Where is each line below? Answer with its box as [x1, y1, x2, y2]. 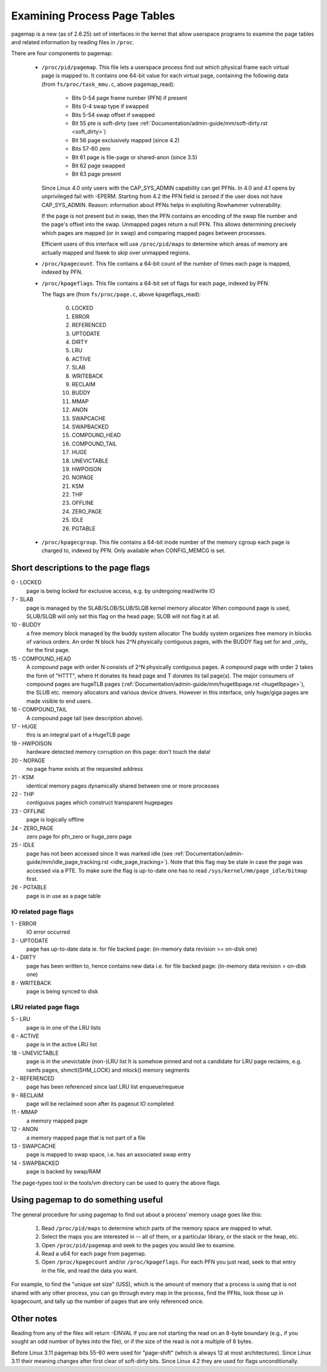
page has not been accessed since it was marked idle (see [26, 849, 173, 857]
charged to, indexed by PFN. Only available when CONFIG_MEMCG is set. [41, 547, 226, 554]
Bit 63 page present [71, 170, 121, 178]
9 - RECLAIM [11, 1092, 44, 1099]
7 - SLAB [11, 596, 33, 603]
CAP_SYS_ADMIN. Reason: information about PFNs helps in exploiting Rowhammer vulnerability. [41, 201, 282, 208]
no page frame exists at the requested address [26, 765, 144, 772]
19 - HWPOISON [11, 739, 52, 747]
